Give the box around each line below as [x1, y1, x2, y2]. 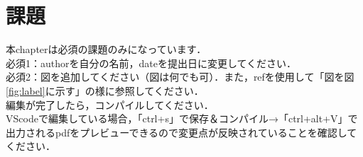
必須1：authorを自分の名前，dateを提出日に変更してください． [6, 55, 297, 70]
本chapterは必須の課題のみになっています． [6, 42, 207, 57]
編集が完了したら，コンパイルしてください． [6, 97, 214, 112]
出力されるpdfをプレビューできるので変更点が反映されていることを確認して [6, 124, 357, 139]
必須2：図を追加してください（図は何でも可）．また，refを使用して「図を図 [6, 69, 354, 84]
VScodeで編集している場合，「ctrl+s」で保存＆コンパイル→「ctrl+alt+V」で [6, 111, 358, 126]
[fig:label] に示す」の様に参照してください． [6, 83, 204, 98]
